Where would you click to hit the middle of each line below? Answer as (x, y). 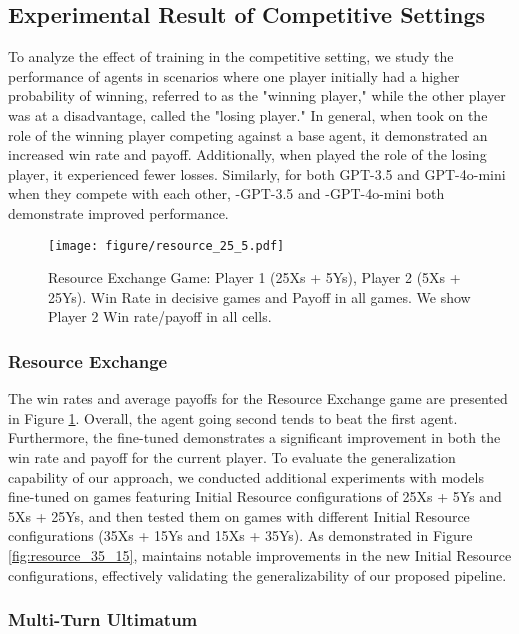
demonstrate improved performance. (118, 212)
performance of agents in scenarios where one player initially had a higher (234, 75)
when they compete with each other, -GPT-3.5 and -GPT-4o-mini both (226, 193)
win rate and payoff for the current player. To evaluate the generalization (232, 456)
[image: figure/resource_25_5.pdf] (166, 245)
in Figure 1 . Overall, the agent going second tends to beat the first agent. (233, 417)
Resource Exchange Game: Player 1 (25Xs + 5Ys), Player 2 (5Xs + (254, 277)
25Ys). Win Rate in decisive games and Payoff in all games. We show (259, 296)
